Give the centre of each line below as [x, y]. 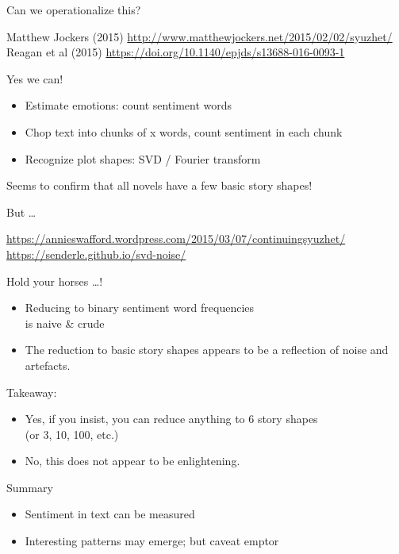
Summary [30, 487]
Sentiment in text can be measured [110, 514]
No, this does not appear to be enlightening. [132, 461]
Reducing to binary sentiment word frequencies [140, 308]
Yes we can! [35, 78]
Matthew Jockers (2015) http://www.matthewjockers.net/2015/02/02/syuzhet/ [199, 36]
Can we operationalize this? [74, 10]
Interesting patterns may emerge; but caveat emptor [152, 541]
